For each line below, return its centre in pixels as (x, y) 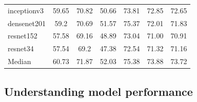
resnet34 (21, 48)
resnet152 (23, 36)
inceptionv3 (26, 10)
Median (19, 61)
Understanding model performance (98, 91)
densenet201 (27, 23)
